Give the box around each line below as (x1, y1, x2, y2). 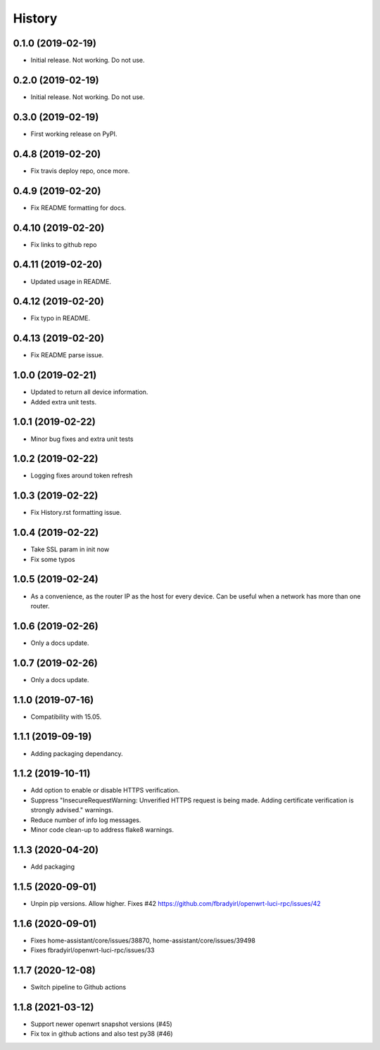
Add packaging (30, 862, 75, 871)
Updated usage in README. (30, 277, 112, 286)
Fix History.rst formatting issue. (30, 508, 122, 517)
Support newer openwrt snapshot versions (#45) (30, 1020, 172, 1028)
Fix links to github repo (30, 240, 97, 249)
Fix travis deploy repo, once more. (30, 166, 130, 175)
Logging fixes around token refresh (30, 471, 133, 480)
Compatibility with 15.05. (30, 712, 102, 721)
